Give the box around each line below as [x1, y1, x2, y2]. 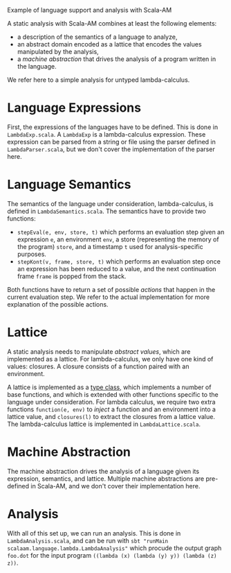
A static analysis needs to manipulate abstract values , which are [7, 347, 191, 356]
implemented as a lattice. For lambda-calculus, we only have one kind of [7, 354, 214, 363]
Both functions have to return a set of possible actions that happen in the [7, 285, 216, 293]
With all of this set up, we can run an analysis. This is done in [7, 529, 181, 537]
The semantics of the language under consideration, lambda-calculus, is [7, 199, 214, 207]
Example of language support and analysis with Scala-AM [7, 6, 172, 14]
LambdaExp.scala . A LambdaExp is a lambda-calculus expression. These [7, 130, 206, 138]
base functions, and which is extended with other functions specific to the [7, 390, 219, 398]
